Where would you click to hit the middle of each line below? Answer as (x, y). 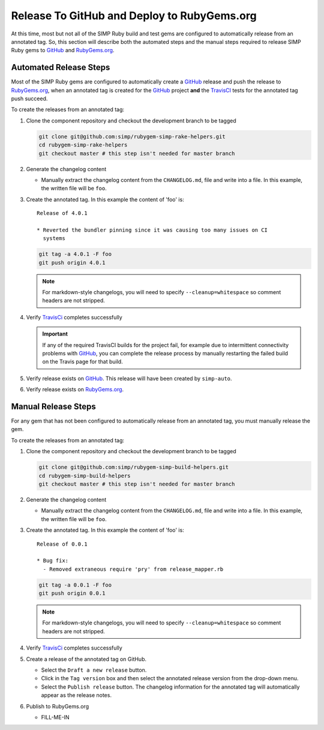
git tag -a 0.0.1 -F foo (75, 585)
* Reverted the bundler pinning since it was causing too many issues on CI (152, 230)
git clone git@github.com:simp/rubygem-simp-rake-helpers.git (132, 136)
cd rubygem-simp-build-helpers (85, 475)
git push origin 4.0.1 (72, 262)
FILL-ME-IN (55, 717)
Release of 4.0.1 (62, 213)
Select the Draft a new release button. (94, 670)
